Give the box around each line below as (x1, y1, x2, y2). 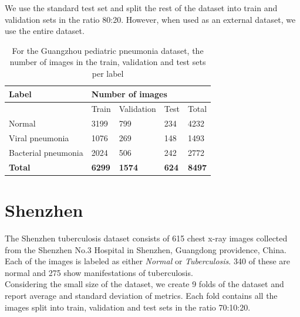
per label (92, 67, 124, 79)
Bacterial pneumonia (9, 146, 83, 158)
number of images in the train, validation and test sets (9, 56, 206, 68)
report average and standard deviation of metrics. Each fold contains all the (5, 289, 278, 301)
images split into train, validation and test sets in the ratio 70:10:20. (5, 301, 251, 313)
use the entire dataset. (5, 25, 85, 37)
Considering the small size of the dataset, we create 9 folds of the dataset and (5, 278, 284, 290)
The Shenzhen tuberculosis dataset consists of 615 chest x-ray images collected (5, 232, 288, 244)
